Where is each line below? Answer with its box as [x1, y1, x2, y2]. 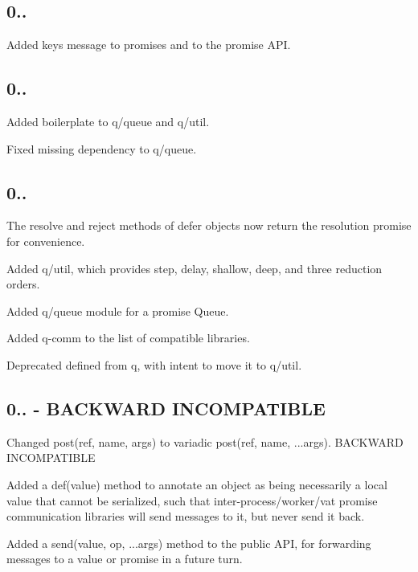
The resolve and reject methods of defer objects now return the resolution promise [6, 217, 412, 234]
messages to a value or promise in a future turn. [6, 550, 243, 567]
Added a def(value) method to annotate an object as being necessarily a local [6, 476, 387, 492]
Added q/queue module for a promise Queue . [6, 302, 229, 319]
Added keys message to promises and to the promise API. [6, 36, 291, 53]
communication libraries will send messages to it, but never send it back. [6, 508, 365, 525]
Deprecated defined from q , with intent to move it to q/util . [6, 356, 302, 373]
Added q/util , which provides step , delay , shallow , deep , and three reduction [6, 259, 383, 276]
